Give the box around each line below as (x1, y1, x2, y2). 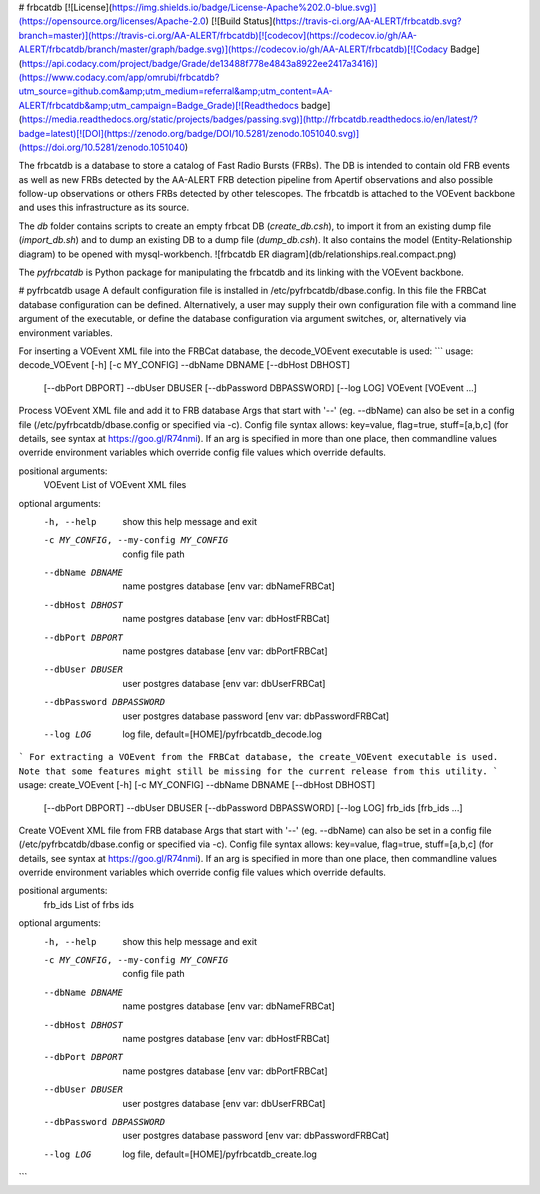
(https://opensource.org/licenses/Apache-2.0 (18, 15, 206, 27)
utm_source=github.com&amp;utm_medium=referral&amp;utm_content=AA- (18, 85, 334, 97)
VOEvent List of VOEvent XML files (43, 479, 187, 491)
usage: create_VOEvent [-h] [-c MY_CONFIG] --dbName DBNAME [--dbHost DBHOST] (18, 779, 376, 791)
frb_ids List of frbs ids (43, 898, 135, 910)
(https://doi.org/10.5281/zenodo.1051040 (18, 141, 185, 153)
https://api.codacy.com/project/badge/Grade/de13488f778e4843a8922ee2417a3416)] (21, 57, 379, 69)
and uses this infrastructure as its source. (18, 201, 190, 214)
